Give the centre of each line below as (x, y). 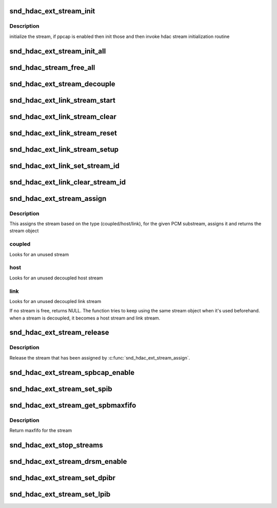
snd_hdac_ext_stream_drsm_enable (68, 462)
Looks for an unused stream (39, 254)
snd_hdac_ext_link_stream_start (62, 100)
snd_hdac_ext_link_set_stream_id (65, 166)
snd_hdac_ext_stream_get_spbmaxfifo (73, 405)
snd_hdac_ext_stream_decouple (62, 84)
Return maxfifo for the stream (41, 430)
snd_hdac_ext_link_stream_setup (64, 149)
